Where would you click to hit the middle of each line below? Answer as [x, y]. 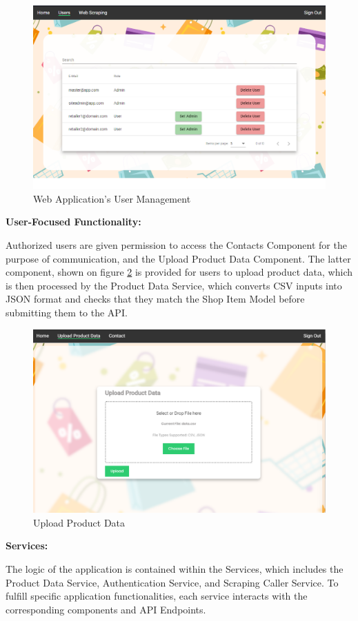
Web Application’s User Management [112, 198]
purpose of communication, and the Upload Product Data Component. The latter [178, 258]
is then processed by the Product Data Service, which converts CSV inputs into [174, 285]
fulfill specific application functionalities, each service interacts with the [157, 596]
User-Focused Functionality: [73, 222]
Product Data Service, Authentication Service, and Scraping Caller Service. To [172, 582]
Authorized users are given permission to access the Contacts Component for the [176, 245]
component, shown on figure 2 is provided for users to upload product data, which [179, 272]
